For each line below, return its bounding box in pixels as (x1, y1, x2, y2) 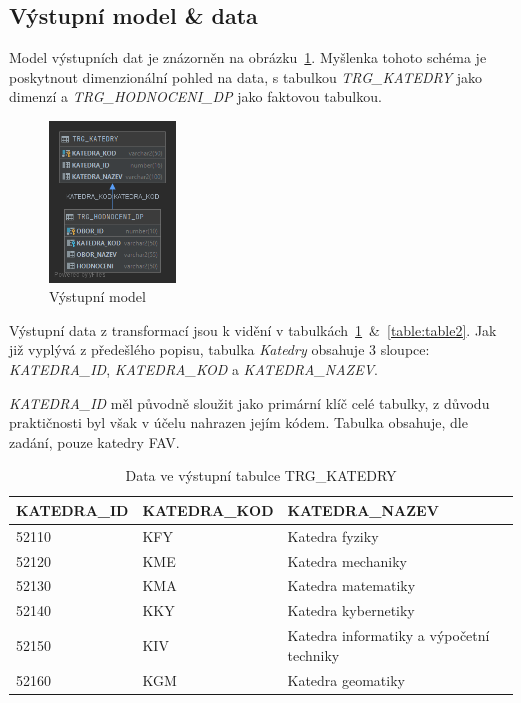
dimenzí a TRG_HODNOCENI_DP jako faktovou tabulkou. (9, 86, 382, 107)
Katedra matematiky (287, 575, 416, 596)
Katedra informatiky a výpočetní (287, 625, 490, 646)
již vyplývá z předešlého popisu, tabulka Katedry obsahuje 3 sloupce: (9, 339, 430, 360)
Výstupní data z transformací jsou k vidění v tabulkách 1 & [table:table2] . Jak (9, 319, 497, 340)
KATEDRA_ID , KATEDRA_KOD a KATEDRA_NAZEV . (9, 358, 378, 379)
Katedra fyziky (287, 525, 379, 546)
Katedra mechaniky (287, 550, 407, 571)
